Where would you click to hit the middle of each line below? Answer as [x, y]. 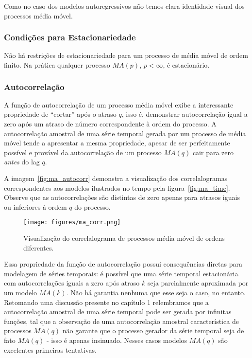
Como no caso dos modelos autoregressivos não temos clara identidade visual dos [124, 6]
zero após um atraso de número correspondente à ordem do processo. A [110, 124]
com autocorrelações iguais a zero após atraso [72, 283]
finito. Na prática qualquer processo [57, 65]
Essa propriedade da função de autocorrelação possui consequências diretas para [123, 264]
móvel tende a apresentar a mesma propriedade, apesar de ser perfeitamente [117, 143]
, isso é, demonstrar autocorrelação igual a [185, 114]
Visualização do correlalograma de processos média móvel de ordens [124, 238]
